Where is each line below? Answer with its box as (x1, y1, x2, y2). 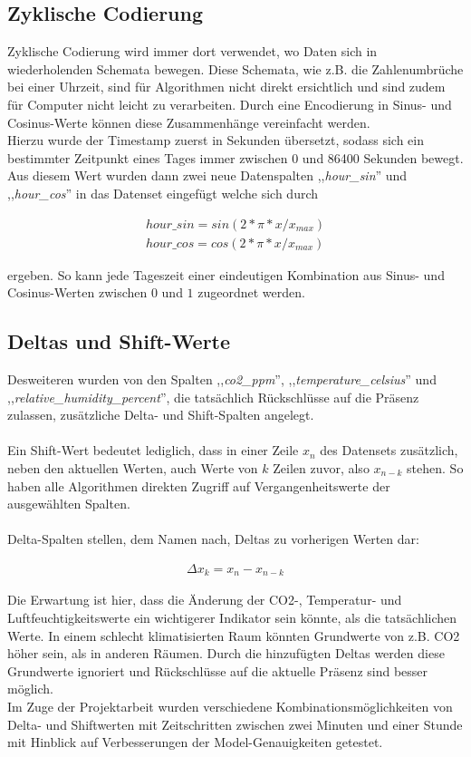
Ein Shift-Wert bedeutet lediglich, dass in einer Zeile (7, 441, 299, 460)
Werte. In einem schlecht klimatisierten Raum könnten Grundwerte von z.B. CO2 (7, 626, 460, 645)
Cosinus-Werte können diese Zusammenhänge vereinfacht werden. (7, 112, 370, 131)
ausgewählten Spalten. (7, 494, 130, 513)
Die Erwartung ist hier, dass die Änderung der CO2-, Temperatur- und (7, 590, 402, 609)
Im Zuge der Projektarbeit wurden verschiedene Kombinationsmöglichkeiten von (7, 696, 453, 715)
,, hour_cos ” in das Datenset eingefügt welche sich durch (7, 183, 319, 202)
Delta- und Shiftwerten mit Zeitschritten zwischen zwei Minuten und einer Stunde (7, 714, 463, 733)
